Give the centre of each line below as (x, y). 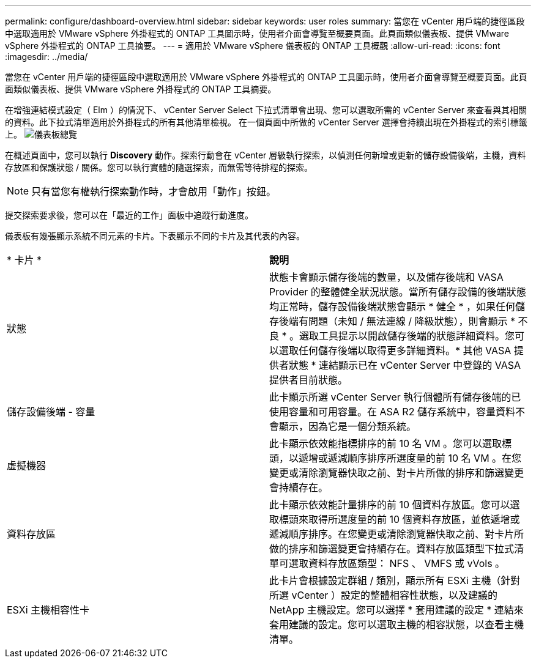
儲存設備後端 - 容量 (51, 412)
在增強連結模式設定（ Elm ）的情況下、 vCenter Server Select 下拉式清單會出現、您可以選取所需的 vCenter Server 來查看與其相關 (266, 110)
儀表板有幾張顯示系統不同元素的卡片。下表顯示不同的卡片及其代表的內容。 (155, 236)
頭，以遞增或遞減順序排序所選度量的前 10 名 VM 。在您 (396, 458)
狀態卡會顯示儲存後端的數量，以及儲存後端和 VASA (386, 277)
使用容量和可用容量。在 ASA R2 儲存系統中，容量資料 (392, 412)
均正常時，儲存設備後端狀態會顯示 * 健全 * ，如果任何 (393, 306)
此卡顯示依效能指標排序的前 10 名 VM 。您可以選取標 (391, 443)
